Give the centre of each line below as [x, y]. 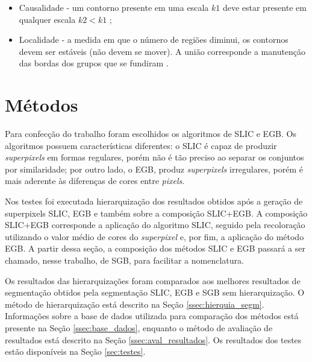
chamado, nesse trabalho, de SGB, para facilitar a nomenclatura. [124, 260]
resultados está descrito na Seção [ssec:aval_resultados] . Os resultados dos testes [153, 339]
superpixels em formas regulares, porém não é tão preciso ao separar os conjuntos [154, 157]
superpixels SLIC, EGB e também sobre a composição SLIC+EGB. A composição [156, 213]
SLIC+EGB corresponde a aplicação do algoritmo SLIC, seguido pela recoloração [155, 225]
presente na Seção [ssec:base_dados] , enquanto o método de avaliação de [139, 328]
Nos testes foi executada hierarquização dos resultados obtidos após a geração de [154, 201]
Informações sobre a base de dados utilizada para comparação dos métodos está [152, 316]
